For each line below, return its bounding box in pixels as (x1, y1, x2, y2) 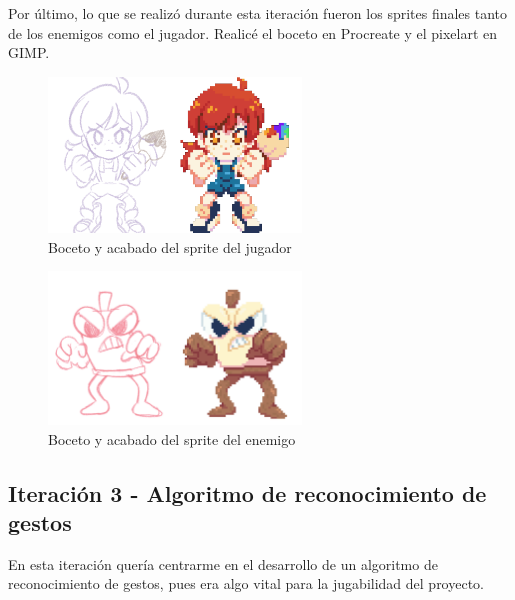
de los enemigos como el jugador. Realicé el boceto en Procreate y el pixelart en (8, 22, 498, 43)
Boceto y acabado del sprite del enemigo (48, 428, 296, 449)
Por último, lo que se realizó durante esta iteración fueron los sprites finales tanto (8, 3, 508, 23)
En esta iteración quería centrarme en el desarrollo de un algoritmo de (8, 553, 438, 574)
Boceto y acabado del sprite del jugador (48, 236, 292, 257)
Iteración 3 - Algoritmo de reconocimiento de (8, 477, 487, 508)
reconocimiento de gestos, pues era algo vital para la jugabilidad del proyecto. (8, 573, 484, 594)
